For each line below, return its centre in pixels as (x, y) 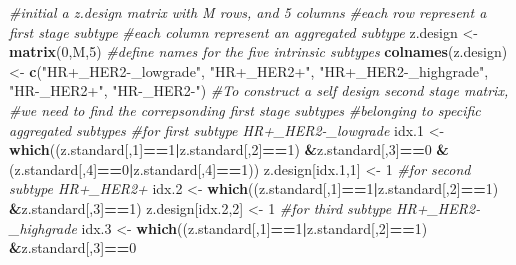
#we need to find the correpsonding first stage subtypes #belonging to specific (245, 109)
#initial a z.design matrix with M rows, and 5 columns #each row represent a (248, 12)
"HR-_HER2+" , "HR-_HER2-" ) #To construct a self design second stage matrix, (259, 90)
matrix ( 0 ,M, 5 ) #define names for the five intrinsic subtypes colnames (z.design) (258, 51)
